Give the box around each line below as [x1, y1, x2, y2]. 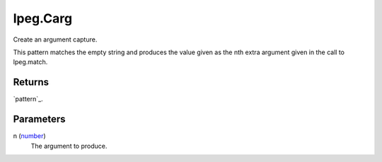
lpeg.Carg [13, 11, 73, 26]
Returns [13, 76, 50, 88]
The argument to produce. [30, 142, 108, 150]
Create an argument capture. [13, 35, 98, 44]
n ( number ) [13, 132, 46, 140]
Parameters [13, 113, 66, 125]
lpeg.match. [13, 58, 48, 66]
